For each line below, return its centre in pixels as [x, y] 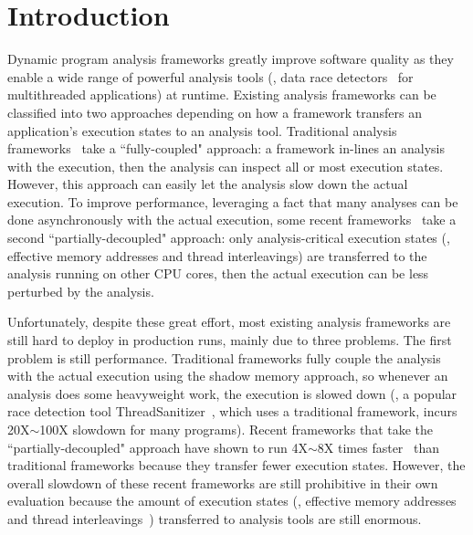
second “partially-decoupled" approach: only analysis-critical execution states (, [229, 238]
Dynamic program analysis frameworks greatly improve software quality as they [231, 59]
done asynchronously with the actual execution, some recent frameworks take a [232, 220]
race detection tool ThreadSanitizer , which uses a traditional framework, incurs [232, 411]
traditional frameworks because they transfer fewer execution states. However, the [236, 465]
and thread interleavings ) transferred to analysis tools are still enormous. [215, 518]
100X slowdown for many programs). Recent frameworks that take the [236, 429]
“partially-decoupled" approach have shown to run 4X [158, 447]
